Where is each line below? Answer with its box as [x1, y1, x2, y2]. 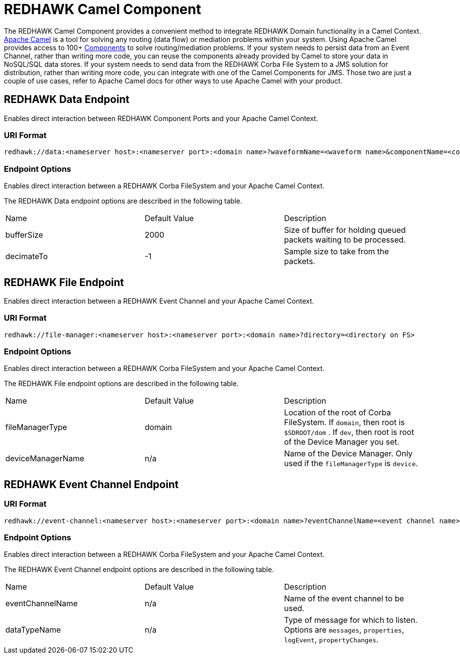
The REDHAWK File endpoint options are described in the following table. [4, 379, 239, 388]
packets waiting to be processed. [284, 235, 406, 245]
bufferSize [5, 230, 43, 240]
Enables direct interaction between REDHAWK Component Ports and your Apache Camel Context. [4, 114, 318, 123]
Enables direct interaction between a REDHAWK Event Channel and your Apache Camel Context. [4, 296, 314, 305]
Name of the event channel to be [284, 594, 404, 604]
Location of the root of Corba [284, 408, 391, 418]
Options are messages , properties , [284, 625, 404, 635]
